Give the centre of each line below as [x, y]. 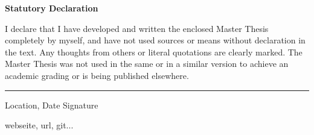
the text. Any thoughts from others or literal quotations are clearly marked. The [154, 52]
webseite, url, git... [39, 125]
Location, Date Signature [52, 105]
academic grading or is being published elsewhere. [97, 75]
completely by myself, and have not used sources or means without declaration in [155, 40]
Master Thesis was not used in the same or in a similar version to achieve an [147, 64]
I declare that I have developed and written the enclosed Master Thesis [137, 28]
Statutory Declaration [52, 8]
